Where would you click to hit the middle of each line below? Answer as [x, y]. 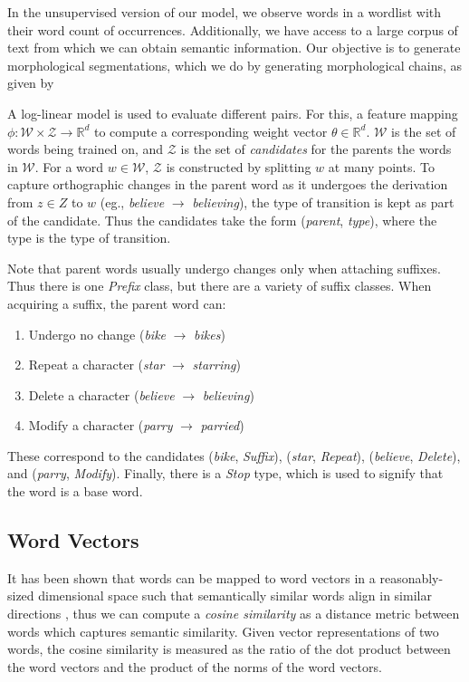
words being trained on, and [86, 149]
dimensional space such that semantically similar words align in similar [235, 596]
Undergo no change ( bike [97, 334]
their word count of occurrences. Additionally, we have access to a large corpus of [233, 29]
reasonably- [412, 577]
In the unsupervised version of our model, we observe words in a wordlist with [225, 12]
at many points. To [381, 166]
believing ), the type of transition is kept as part [323, 202]
